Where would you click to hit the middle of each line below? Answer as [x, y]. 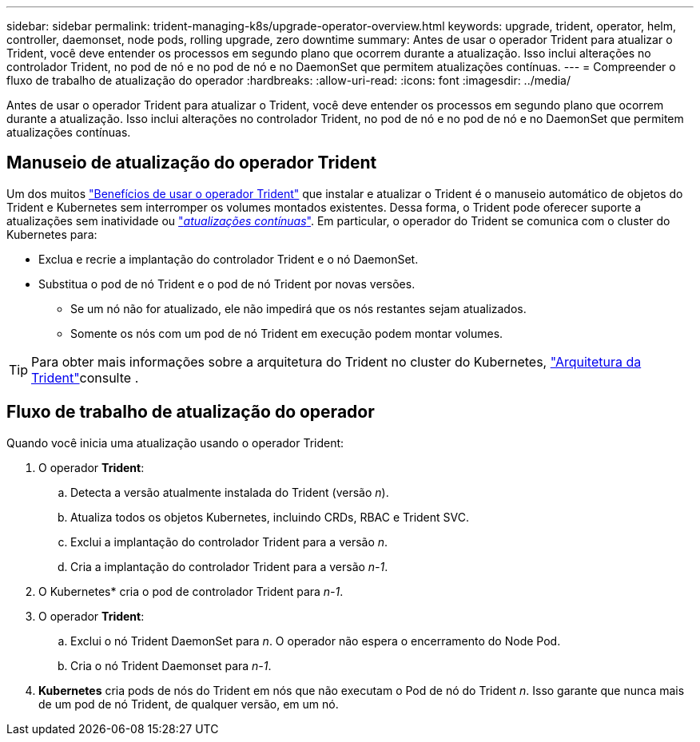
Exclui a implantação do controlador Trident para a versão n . [229, 542]
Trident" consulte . [85, 377]
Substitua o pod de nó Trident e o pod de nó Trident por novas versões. [227, 284]
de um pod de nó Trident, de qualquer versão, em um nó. [189, 704]
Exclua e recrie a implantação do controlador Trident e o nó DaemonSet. [229, 259]
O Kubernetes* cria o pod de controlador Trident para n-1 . [191, 591]
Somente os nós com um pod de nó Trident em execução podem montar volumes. [287, 333]
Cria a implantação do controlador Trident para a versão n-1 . [229, 566]
